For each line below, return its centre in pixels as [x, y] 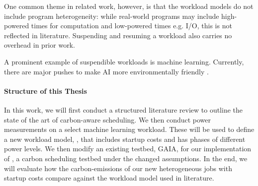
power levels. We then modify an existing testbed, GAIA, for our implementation [128, 149]
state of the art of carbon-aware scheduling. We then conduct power [108, 119]
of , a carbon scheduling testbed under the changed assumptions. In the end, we [126, 158]
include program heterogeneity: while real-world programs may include [112, 16]
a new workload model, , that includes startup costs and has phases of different [125, 139]
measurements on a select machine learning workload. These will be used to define [129, 129]
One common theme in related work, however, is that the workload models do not [129, 6]
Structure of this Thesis [45, 91]
